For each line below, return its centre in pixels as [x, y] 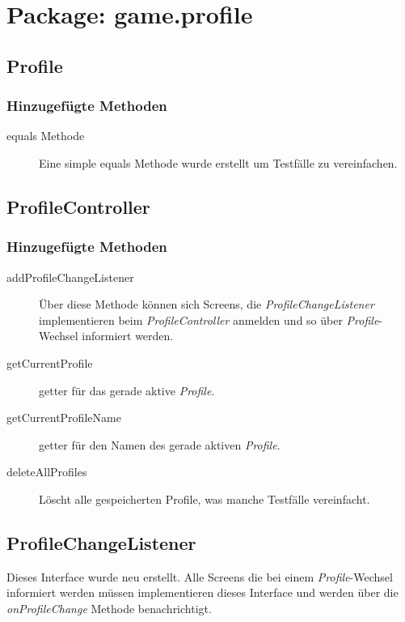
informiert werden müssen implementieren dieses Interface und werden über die [202, 592]
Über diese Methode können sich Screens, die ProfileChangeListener [207, 304]
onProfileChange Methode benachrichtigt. [109, 608]
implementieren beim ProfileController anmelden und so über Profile [209, 320]
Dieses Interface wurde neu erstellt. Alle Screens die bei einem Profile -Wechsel [200, 576]
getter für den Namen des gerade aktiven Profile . [160, 444]
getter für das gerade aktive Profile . [127, 390]
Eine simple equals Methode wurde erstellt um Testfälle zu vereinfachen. [218, 162]
